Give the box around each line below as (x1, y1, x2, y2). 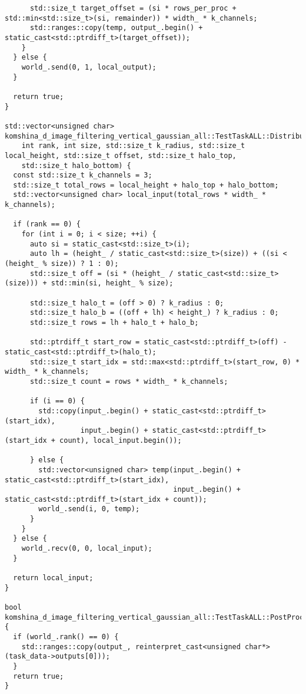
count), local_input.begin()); (59, 436, 182, 445)
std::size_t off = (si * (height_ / (29, 269, 174, 278)
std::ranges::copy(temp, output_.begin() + (29, 24, 203, 32)
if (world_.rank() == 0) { (13, 633, 119, 641)
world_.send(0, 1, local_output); (21, 63, 157, 71)
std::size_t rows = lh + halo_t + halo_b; (29, 318, 199, 327)
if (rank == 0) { (13, 220, 81, 229)
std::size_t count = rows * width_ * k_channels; (29, 377, 228, 386)
